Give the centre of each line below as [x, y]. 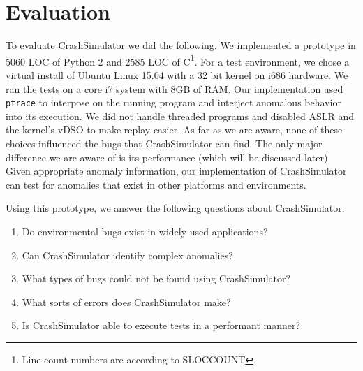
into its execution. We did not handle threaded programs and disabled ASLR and [180, 116]
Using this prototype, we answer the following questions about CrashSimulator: [175, 208]
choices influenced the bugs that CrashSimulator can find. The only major [164, 143]
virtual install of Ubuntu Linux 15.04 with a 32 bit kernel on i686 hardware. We [177, 74]
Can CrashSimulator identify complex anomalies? [127, 255]
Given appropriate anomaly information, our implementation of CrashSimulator [176, 171]
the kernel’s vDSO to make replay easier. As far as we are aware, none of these [174, 130]
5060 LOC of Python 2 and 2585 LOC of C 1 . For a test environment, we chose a [178, 60]
